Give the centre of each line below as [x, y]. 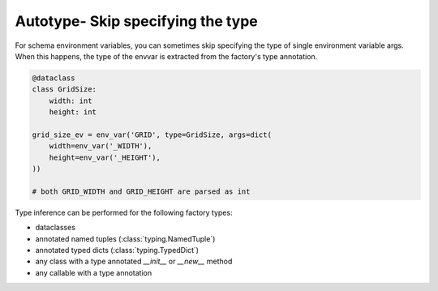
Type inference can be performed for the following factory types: [124, 212]
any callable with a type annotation [94, 272]
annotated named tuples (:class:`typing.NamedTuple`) [125, 238]
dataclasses [56, 228]
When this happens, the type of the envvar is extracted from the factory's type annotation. [166, 56]
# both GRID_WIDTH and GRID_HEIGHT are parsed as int [141, 191]
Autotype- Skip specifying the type [137, 21]
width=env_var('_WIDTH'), [101, 146]
